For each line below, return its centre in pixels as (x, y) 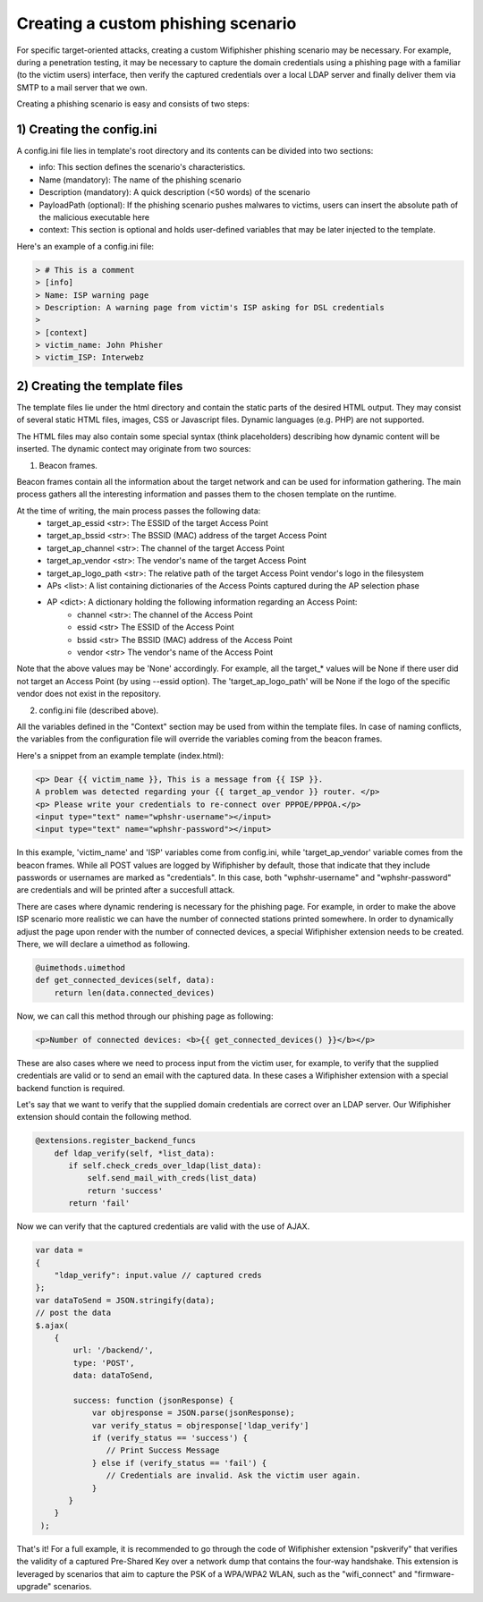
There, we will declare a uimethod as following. (103, 944)
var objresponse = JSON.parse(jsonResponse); (193, 1413)
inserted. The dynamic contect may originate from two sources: (134, 449)
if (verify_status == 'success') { (169, 1438)
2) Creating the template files (100, 386)
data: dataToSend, (113, 1376)
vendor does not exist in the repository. (89, 694)
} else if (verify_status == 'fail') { (179, 1463)
